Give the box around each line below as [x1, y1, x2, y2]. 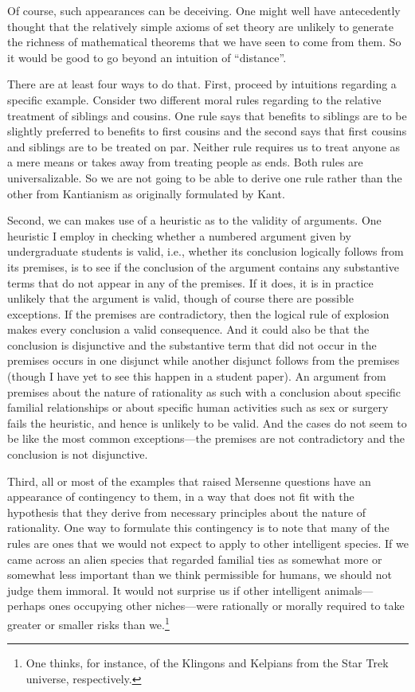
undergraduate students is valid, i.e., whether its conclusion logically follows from [7, 243, 404, 260]
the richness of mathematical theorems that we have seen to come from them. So [7, 33, 401, 50]
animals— [324, 581, 374, 598]
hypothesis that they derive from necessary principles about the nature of [7, 503, 366, 520]
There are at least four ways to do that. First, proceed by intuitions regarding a [7, 76, 397, 92]
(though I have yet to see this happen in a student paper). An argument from [7, 368, 386, 385]
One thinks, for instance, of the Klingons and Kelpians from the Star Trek [25, 655, 389, 671]
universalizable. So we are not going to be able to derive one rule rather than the [7, 169, 402, 186]
